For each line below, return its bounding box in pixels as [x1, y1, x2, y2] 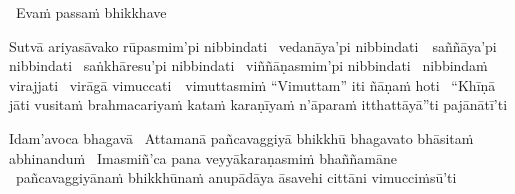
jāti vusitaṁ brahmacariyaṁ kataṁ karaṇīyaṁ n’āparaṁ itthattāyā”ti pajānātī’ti [9, 94, 508, 115]
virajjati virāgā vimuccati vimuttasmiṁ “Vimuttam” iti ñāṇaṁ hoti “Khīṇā [9, 74, 496, 95]
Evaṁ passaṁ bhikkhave [15, 2, 167, 22]
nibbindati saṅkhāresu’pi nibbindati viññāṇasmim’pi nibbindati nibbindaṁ [9, 55, 488, 76]
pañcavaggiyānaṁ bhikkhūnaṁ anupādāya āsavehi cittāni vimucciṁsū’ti [15, 167, 457, 188]
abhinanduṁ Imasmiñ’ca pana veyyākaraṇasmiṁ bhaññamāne [9, 147, 397, 168]
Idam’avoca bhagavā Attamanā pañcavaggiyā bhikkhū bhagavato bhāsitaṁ [9, 127, 474, 148]
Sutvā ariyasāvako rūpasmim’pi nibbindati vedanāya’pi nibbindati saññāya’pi [9, 35, 497, 56]
